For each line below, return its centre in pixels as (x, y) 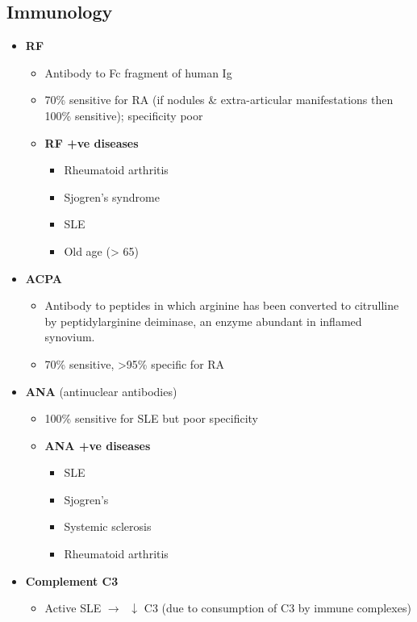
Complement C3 (72, 580)
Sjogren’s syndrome (112, 196)
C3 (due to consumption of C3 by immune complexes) (277, 608)
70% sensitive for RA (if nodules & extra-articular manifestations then (219, 100)
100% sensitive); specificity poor (124, 115)
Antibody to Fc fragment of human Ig (138, 72)
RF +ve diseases (92, 142)
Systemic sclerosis (108, 526)
